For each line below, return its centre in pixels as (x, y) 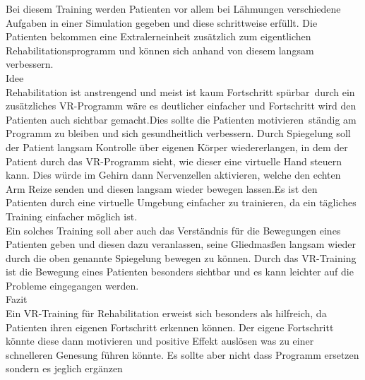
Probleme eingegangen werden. (72, 285)
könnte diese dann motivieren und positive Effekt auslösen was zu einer (160, 341)
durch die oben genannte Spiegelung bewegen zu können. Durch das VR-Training (181, 257)
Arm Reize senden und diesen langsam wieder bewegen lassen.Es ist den (162, 188)
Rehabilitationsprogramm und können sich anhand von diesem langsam (160, 50)
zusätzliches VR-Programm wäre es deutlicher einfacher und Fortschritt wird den (181, 106)
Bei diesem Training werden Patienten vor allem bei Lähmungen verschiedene (173, 8)
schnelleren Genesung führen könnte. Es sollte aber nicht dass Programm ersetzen (182, 354)
